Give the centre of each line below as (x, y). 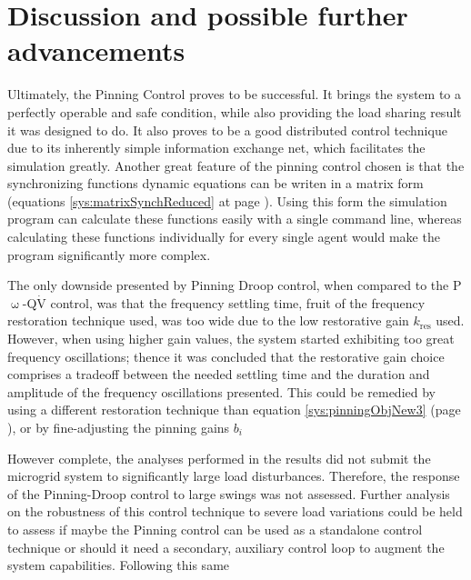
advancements (96, 50)
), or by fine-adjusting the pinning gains (119, 427)
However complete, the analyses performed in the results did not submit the (219, 458)
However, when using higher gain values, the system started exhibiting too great (231, 339)
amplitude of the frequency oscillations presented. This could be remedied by (221, 391)
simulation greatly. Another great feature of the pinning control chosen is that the (236, 165)
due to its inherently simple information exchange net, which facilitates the (216, 148)
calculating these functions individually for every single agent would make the (224, 237)
